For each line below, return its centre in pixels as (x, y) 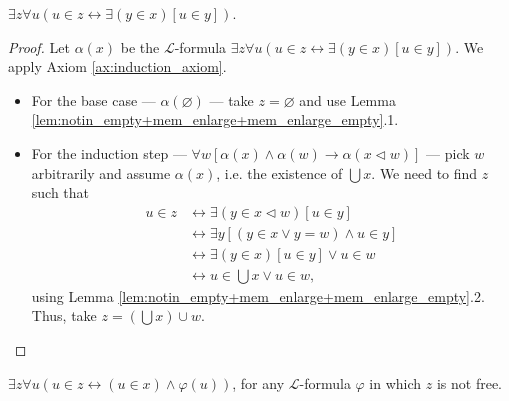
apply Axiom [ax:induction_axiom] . (117, 66)
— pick (448, 152)
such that (60, 192)
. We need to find (424, 172)
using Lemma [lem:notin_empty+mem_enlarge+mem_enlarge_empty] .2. (258, 295)
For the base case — (93, 99)
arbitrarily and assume (101, 172)
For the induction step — (109, 152)
